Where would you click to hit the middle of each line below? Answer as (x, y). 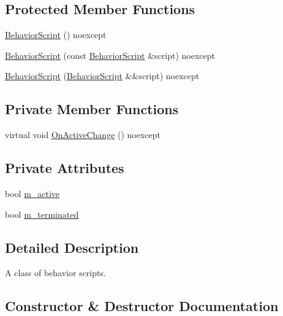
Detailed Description (72, 247)
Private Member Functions (92, 109)
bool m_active (32, 193)
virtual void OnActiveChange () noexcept (83, 135)
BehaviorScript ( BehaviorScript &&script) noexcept (102, 76)
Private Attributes (65, 168)
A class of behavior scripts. (55, 273)
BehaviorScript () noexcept (56, 35)
